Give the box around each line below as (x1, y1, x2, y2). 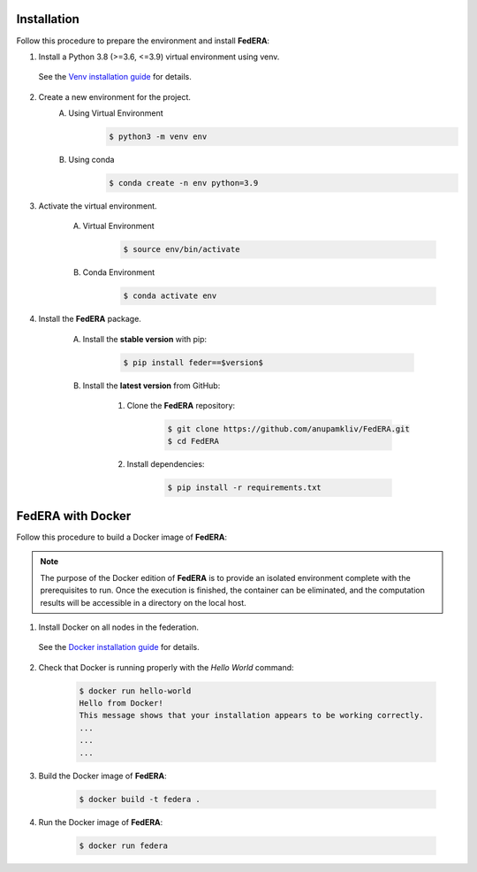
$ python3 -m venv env (109, 132, 208, 142)
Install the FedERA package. (38, 314, 141, 325)
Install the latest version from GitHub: (82, 380, 221, 391)
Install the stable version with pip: (82, 333, 208, 344)
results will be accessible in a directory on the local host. (40, 597, 246, 608)
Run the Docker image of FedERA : (38, 816, 163, 827)
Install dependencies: (126, 459, 205, 470)
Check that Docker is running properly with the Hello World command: (38, 662, 295, 672)
